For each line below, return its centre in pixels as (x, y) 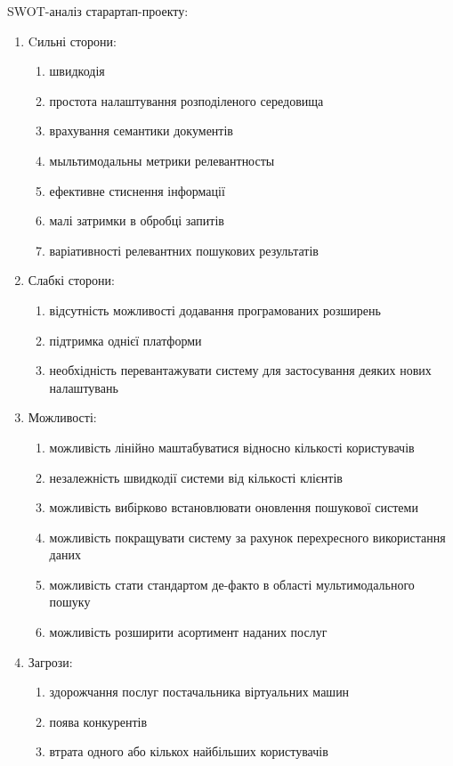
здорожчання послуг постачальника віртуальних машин (199, 692)
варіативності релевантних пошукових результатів (184, 250)
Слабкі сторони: (71, 280)
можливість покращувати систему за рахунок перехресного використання (247, 537)
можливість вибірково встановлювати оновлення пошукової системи (234, 507)
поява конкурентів (98, 721)
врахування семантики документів (141, 130)
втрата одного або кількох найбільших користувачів (189, 751)
